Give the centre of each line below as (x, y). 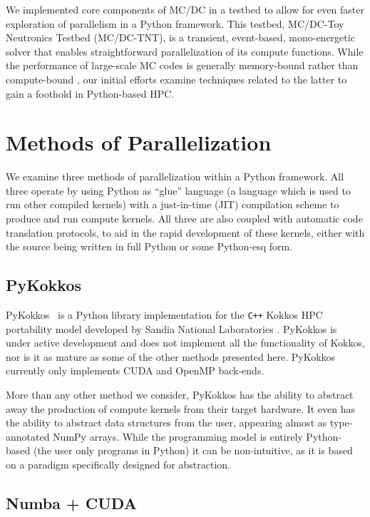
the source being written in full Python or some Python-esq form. (149, 246)
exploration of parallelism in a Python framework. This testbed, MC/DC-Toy (175, 23)
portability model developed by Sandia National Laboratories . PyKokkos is (171, 328)
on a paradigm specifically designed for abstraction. (118, 465)
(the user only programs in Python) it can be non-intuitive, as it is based (193, 450)
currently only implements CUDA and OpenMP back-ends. (135, 370)
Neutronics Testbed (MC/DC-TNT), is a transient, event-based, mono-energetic (180, 37)
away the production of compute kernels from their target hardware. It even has (181, 408)
